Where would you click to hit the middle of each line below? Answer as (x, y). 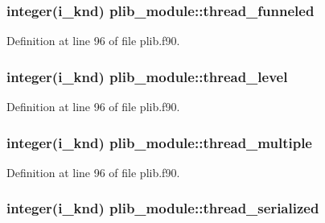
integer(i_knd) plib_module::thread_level (147, 76)
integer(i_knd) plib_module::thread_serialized (163, 208)
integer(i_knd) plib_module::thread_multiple (159, 142)
